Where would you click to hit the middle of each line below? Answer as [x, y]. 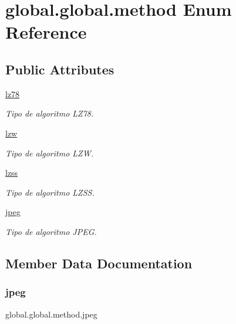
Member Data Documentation [99, 263]
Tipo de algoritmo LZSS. [50, 192]
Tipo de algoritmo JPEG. [51, 231]
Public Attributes [60, 69]
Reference [46, 32]
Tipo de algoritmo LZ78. [50, 113]
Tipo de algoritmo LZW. [49, 153]
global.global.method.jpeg [51, 314]
